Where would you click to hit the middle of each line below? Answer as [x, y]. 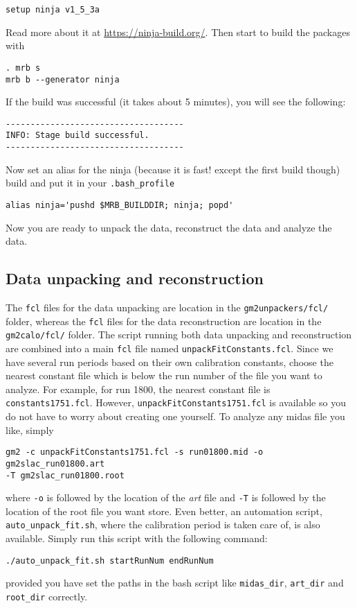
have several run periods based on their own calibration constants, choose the [170, 362]
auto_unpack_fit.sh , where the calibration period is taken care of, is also [163, 524]
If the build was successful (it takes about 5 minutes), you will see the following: [176, 102]
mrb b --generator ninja [63, 79]
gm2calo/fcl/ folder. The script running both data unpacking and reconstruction [179, 335]
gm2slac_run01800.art [55, 463]
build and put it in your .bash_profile [90, 183]
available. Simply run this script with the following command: [137, 538]
